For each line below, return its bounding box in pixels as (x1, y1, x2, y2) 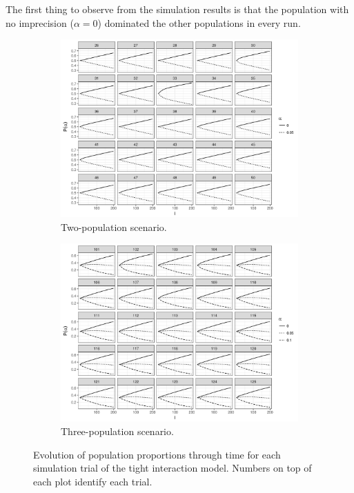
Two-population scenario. (61, 219, 167, 234)
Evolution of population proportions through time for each (33, 447, 281, 461)
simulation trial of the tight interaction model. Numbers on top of (33, 461, 312, 475)
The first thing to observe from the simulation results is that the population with (6, 2, 349, 16)
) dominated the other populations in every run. (97, 15, 301, 30)
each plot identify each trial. (33, 474, 153, 488)
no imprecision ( (6, 15, 74, 30)
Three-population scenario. (61, 423, 174, 438)
